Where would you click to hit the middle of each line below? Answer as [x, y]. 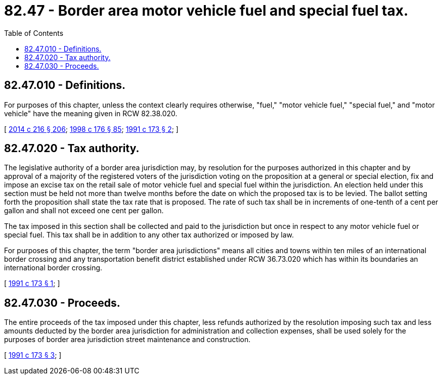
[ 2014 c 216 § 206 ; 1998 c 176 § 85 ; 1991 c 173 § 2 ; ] [91, 129]
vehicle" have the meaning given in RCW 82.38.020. [91, 113]
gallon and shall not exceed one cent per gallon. [84, 211]
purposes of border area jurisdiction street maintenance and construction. [127, 340]
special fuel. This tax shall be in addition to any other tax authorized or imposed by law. [149, 235]
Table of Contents [34, 33]
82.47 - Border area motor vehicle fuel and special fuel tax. [206, 11]
